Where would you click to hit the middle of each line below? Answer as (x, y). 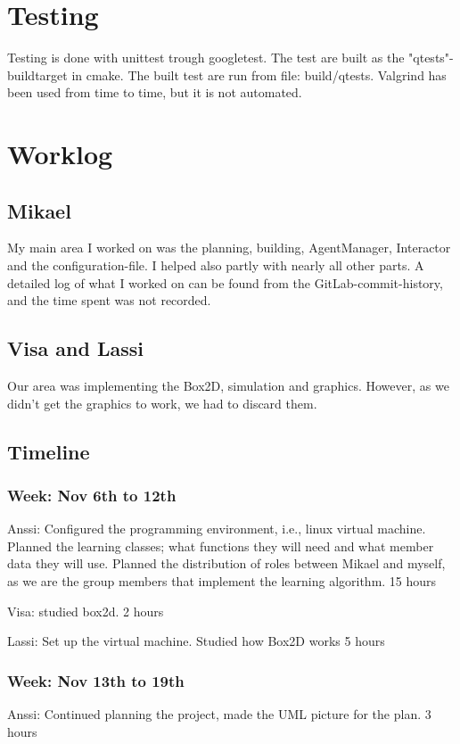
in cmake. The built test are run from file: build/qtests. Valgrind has (259, 74)
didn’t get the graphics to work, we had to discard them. (162, 403)
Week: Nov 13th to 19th (96, 680)
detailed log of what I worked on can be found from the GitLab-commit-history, (225, 282)
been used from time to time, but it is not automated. (155, 92)
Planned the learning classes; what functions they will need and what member (221, 546)
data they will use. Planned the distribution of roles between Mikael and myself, (226, 563)
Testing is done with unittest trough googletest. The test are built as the (206, 58)
